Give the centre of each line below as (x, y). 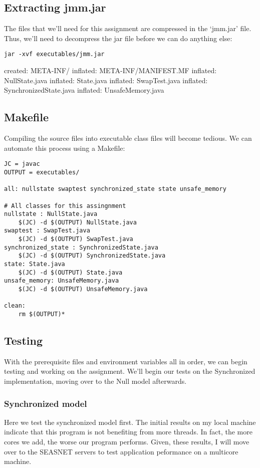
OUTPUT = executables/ (42, 172)
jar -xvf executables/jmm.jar (54, 54)
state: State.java (35, 264)
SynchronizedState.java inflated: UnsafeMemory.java (84, 90)
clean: (15, 306)
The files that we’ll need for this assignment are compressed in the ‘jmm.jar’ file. (128, 28)
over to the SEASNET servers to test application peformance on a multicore (121, 451)
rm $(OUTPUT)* (42, 314)
